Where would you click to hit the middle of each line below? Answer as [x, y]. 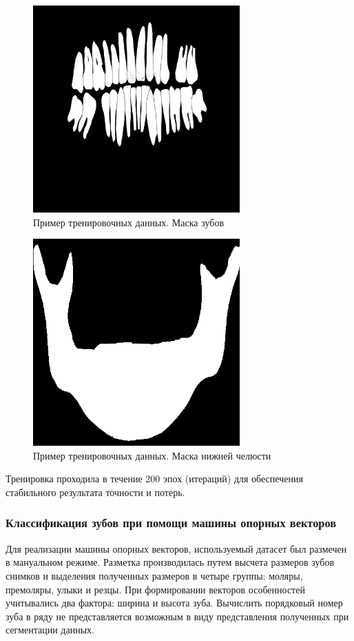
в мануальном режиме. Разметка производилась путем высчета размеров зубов [170, 562]
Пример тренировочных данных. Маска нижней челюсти [152, 455]
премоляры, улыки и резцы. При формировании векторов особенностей [155, 589]
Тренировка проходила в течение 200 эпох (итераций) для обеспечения [154, 479]
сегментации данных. [50, 630]
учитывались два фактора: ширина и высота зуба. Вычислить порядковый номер [174, 603]
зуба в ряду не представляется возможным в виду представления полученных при [177, 616]
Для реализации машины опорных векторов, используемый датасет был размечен [176, 548]
